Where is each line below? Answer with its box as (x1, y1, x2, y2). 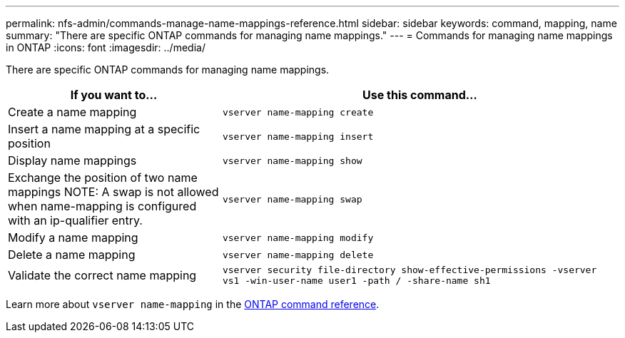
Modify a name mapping (8, 230, 138, 245)
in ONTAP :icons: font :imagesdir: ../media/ (6, 41, 205, 53)
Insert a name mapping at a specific (8, 122, 200, 136)
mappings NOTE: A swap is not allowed (8, 185, 219, 199)
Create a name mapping (8, 105, 137, 119)
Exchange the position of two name (8, 170, 198, 185)
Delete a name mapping (8, 247, 136, 262)
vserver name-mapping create (222, 106, 374, 118)
